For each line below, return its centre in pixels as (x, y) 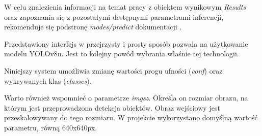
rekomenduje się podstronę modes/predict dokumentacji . (93, 27)
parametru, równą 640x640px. (51, 127)
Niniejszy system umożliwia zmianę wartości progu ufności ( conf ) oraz (113, 70)
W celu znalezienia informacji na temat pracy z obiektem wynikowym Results (125, 7)
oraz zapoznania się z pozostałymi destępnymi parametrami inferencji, (114, 16)
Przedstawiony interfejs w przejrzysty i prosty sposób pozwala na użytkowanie (126, 43)
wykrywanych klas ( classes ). (48, 80)
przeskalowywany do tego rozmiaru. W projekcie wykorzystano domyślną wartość (131, 117)
